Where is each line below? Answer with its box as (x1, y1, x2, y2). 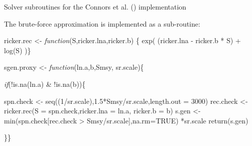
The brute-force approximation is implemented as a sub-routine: (4, 18, 200, 29)
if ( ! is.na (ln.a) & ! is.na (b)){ (4, 78, 85, 89)
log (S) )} (4, 45, 31, 55)
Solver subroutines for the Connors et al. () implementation (4, 2, 186, 12)
